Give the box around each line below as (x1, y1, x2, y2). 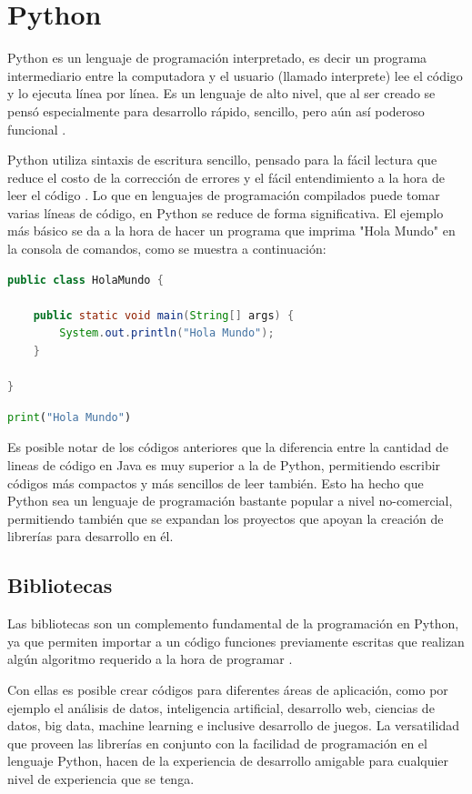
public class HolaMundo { (7, 273, 164, 286)
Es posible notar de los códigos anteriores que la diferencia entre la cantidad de (7, 437, 448, 457)
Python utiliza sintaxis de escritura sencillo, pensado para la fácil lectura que (7, 150, 437, 169)
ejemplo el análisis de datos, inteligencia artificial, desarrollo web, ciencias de (7, 698, 435, 717)
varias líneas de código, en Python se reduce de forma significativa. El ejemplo (7, 203, 444, 222)
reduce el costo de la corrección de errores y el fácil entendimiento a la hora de (7, 167, 446, 186)
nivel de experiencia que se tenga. (7, 769, 195, 788)
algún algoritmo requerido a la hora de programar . (7, 649, 293, 668)
